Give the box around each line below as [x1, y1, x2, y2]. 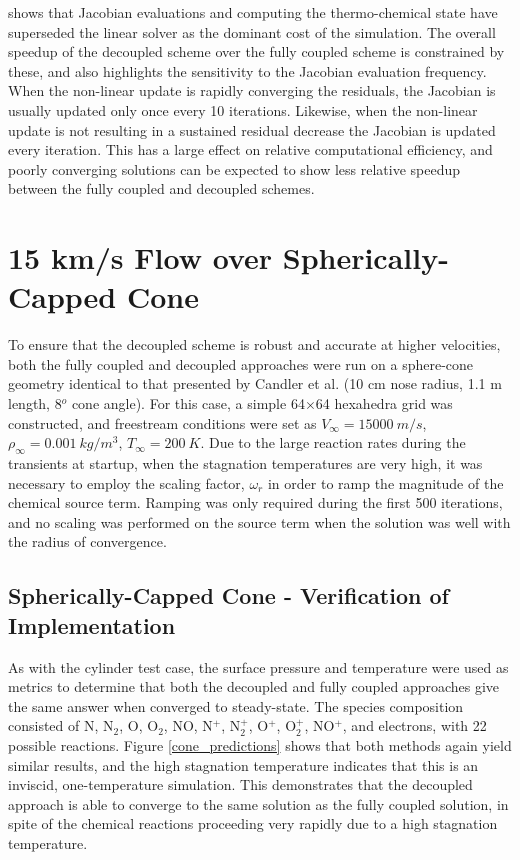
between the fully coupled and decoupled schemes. [8, 178, 315, 199]
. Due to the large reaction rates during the [200, 432, 466, 453]
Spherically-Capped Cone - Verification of [8, 580, 449, 611]
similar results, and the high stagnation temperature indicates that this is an [8, 754, 479, 775]
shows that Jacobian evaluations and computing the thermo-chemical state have [8, 2, 498, 22]
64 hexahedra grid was [315, 393, 453, 414]
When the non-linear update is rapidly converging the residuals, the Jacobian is [8, 80, 496, 101]
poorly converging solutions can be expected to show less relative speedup [8, 158, 461, 179]
